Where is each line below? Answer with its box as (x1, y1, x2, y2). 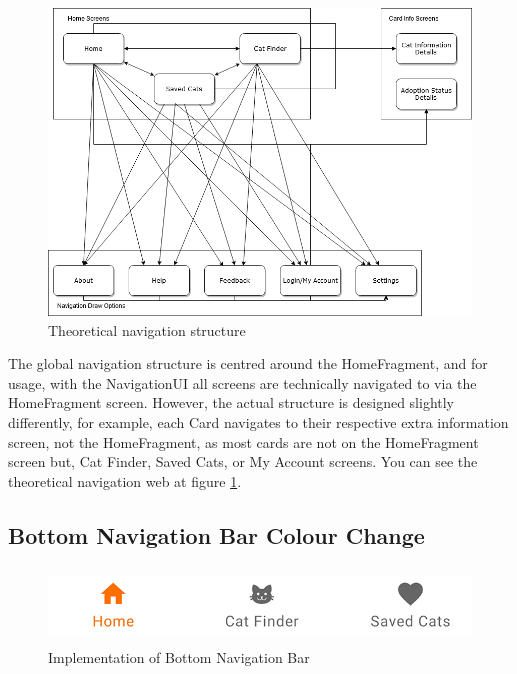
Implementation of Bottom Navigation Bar (48, 646, 310, 667)
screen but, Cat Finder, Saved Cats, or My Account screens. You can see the (8, 451, 478, 472)
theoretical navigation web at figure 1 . (8, 470, 242, 491)
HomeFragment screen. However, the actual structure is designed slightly (8, 392, 455, 413)
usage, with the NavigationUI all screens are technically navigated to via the (8, 372, 477, 393)
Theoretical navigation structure (48, 319, 246, 340)
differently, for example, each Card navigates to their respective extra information (8, 412, 509, 432)
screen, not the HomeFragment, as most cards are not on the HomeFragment (8, 431, 479, 452)
